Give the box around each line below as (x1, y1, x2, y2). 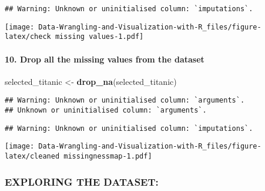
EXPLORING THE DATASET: (5, 174, 159, 189)
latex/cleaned (5, 152, 60, 160)
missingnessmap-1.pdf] (63, 152, 152, 160)
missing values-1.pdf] (55, 32, 144, 41)
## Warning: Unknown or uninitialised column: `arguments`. (5, 96, 245, 105)
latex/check (5, 32, 51, 41)
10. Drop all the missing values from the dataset (5, 52, 204, 65)
